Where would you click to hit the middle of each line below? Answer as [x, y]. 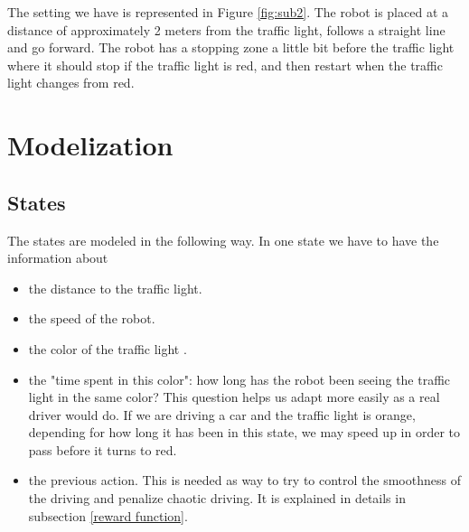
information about [58, 258]
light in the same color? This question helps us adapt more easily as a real [234, 397]
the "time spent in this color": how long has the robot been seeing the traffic [239, 379]
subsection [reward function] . [108, 515]
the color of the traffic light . [108, 348]
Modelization [90, 145]
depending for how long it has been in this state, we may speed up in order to [244, 432]
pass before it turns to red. [103, 449]
